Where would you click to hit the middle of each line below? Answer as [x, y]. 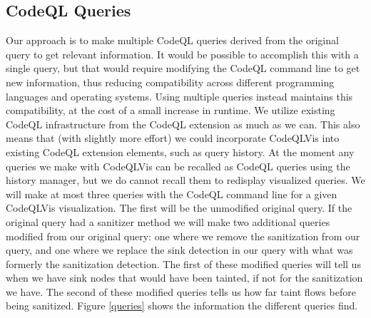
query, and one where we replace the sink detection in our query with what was [179, 250]
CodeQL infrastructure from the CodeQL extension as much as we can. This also [183, 124]
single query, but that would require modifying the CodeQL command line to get [183, 68]
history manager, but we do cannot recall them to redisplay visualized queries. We [185, 180]
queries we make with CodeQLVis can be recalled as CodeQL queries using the [178, 166]
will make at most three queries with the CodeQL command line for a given [172, 194]
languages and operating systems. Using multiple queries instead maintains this [179, 96]
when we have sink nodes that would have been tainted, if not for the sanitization [184, 278]
